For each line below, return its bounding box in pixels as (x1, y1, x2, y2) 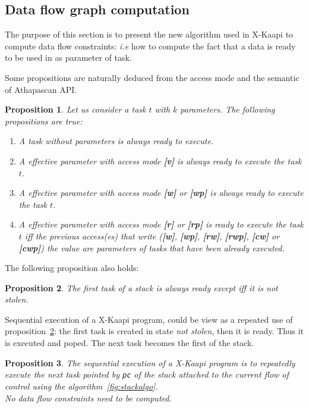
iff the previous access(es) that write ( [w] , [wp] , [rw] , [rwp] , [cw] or (24, 229, 280, 242)
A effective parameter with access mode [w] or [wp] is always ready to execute (18, 186, 304, 199)
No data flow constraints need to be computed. (5, 391, 172, 404)
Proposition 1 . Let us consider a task (5, 103, 146, 116)
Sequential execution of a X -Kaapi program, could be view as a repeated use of (5, 313, 293, 325)
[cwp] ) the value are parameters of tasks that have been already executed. (18, 241, 285, 254)
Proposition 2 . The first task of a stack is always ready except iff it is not (5, 281, 278, 294)
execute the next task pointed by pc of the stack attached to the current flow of (5, 368, 289, 381)
